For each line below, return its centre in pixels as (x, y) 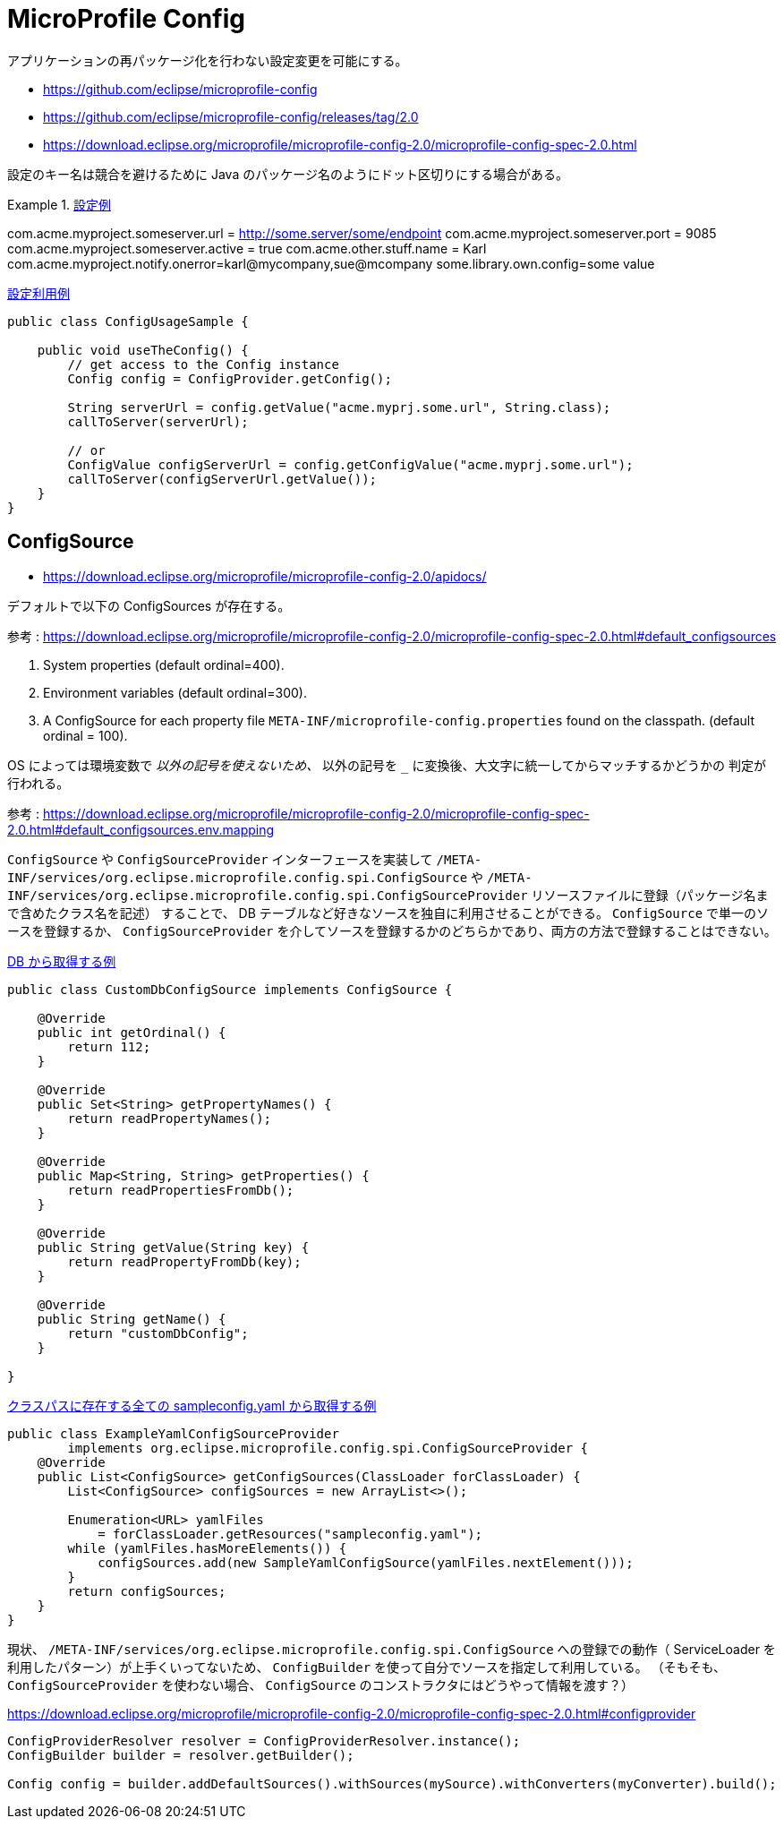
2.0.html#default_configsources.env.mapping (141, 829)
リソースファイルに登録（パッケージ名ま (650, 895)
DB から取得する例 (62, 961)
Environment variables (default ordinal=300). (175, 692)
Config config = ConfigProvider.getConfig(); (230, 378)
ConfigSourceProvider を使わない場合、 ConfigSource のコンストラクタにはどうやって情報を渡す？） (321, 1685)
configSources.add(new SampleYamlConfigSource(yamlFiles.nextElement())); (366, 1562)
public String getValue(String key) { (173, 1247)
